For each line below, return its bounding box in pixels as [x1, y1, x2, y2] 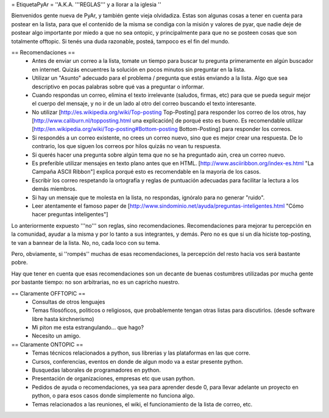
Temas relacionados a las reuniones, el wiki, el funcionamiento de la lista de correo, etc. [32, 400, 253, 408]
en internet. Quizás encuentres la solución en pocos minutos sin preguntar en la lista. [32, 66, 246, 73]
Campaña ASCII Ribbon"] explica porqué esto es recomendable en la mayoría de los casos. [32, 168, 261, 175]
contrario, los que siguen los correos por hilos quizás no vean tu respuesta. [32, 143, 222, 150]
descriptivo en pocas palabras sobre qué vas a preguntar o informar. [32, 83, 204, 90]
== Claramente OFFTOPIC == [11, 289, 86, 297]
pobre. [11, 259, 28, 266]
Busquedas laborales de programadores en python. [32, 366, 161, 374]
